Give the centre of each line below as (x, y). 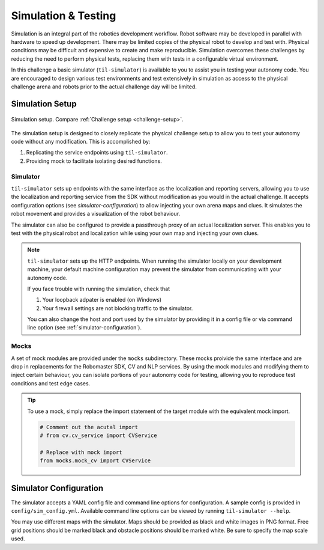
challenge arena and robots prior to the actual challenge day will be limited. (104, 87)
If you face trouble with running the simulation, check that (99, 289)
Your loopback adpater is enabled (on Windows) (102, 300)
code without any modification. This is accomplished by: (81, 142)
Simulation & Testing (64, 16)
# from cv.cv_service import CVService (98, 435)
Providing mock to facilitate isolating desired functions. (94, 161)
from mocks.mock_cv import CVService (95, 461)
